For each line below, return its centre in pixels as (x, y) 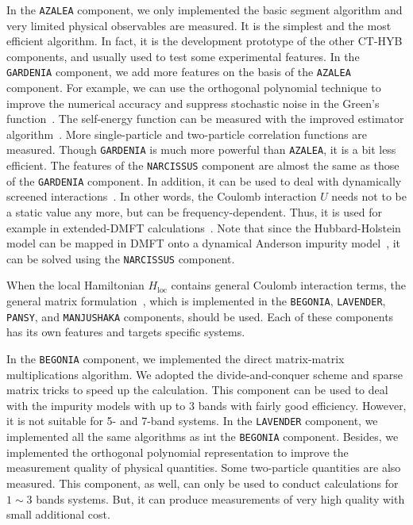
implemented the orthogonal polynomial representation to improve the (178, 452)
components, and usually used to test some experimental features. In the (183, 56)
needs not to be (369, 196)
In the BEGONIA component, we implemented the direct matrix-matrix (176, 358)
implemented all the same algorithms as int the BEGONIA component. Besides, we (203, 437)
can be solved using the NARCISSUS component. (121, 258)
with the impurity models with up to (96, 405)
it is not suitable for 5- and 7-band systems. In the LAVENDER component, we (192, 421)
